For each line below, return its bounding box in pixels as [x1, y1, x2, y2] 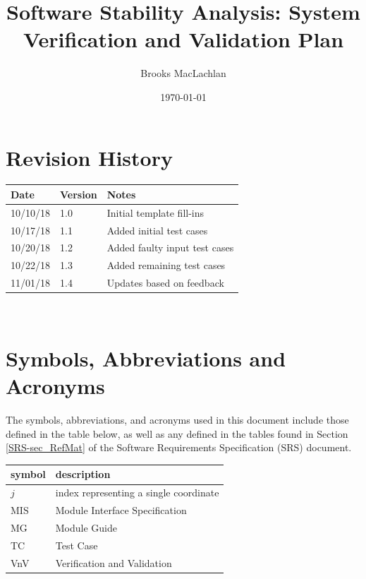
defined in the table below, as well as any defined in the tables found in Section [6, 426, 348, 441]
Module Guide [55, 520, 117, 535]
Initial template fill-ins [106, 205, 205, 220]
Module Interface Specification [55, 503, 187, 518]
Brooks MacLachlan [140, 66, 226, 80]
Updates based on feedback [106, 275, 224, 290]
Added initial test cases [106, 222, 208, 237]
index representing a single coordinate [55, 485, 219, 500]
